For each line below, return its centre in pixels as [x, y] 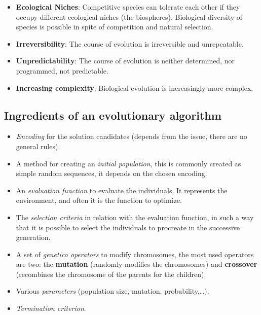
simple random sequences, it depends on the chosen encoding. [111, 173]
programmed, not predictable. [62, 70]
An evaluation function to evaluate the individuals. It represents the [122, 190]
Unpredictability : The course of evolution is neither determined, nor [125, 61]
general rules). [38, 146]
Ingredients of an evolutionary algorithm [113, 115]
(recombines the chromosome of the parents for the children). [111, 274]
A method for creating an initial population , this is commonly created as [128, 163]
